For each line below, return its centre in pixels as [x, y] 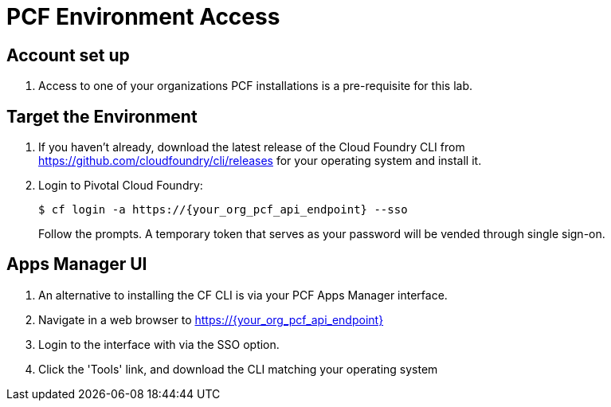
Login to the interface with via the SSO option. [159, 344]
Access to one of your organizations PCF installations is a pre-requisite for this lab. [256, 86]
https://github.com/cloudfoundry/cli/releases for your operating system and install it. [260, 161]
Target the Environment [102, 116]
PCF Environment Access [143, 17]
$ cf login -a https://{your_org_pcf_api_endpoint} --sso [223, 210]
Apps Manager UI [77, 264]
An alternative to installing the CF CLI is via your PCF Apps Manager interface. [243, 295]
